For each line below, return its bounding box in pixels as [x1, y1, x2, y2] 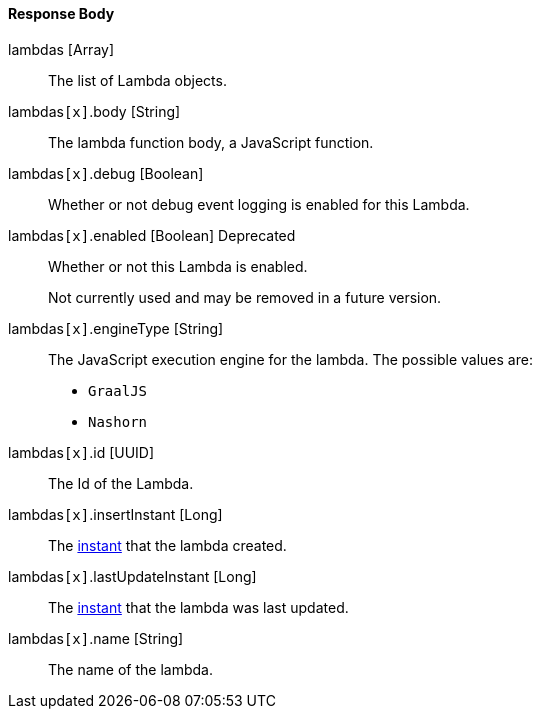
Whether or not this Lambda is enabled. [48, 257, 308, 275]
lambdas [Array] [8, 40, 115, 58]
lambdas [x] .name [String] [8, 629, 184, 647]
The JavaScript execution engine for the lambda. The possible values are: [48, 350, 533, 368]
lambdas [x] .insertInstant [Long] [8, 505, 223, 523]
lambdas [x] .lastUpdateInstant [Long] [8, 567, 257, 585]
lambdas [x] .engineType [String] [8, 319, 224, 337]
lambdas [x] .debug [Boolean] [8, 164, 204, 182]
